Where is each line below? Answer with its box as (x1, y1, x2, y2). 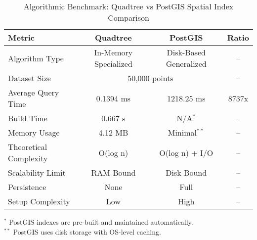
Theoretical (8, 141, 47, 152)
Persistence (8, 181, 46, 192)
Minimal (168, 127, 197, 138)
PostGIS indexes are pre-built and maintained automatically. (9, 217, 193, 227)
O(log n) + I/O (159, 146, 214, 158)
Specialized (94, 58, 132, 69)
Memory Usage (8, 127, 60, 138)
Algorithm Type (8, 52, 64, 64)
